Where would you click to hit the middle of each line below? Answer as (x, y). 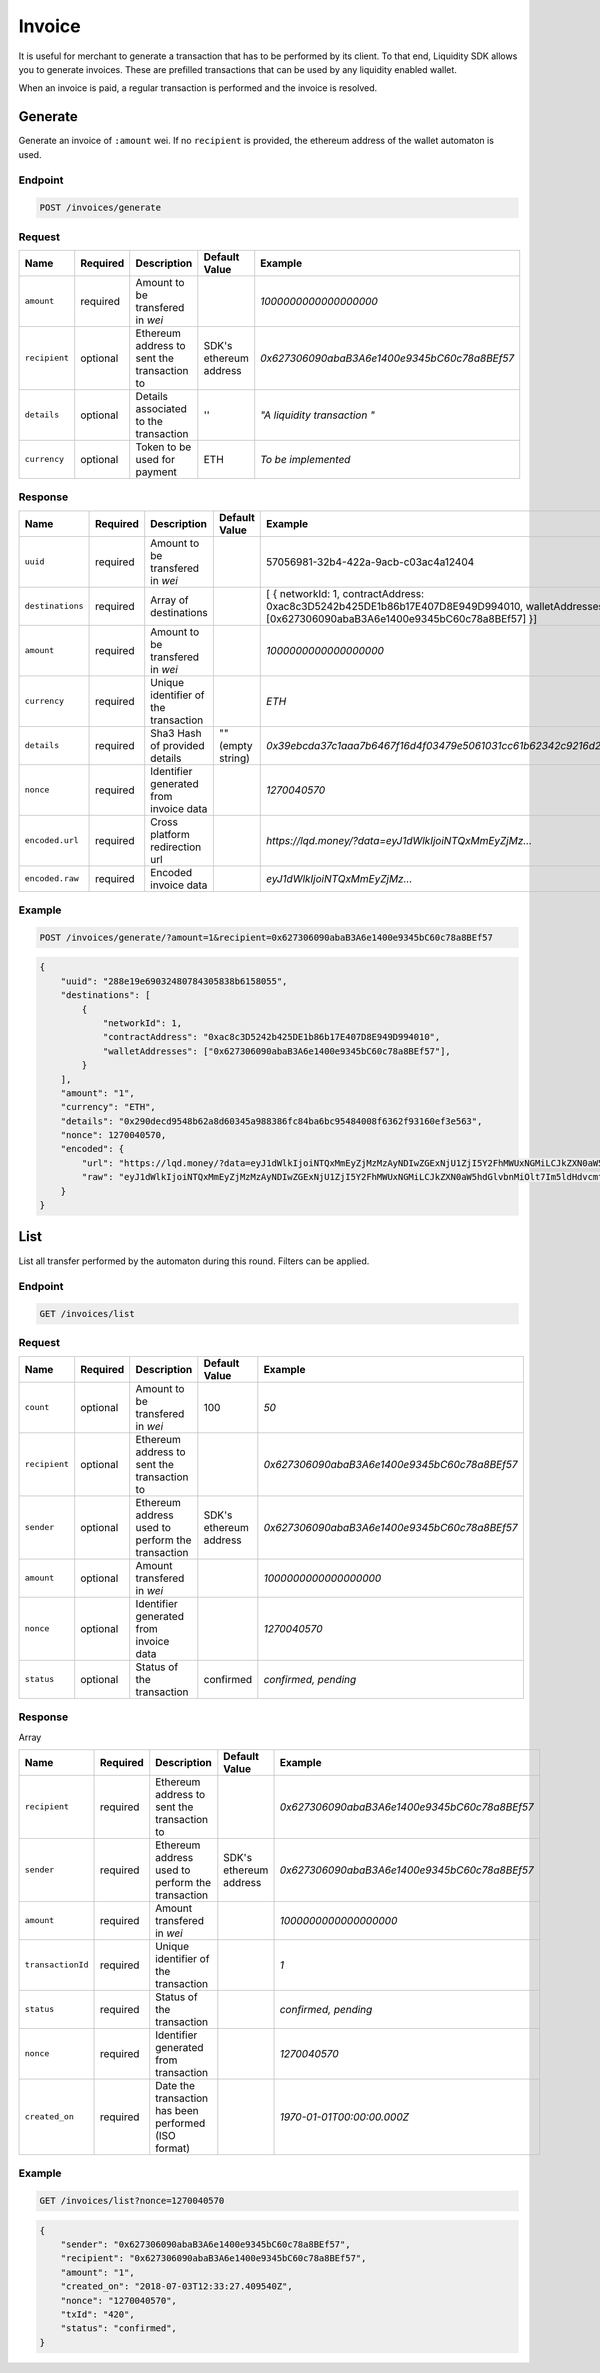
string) (234, 758)
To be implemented (305, 459)
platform (170, 834)
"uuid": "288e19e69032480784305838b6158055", (174, 981)
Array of (169, 600)
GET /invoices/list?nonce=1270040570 (132, 2201)
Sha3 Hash (176, 733)
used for (155, 459)
